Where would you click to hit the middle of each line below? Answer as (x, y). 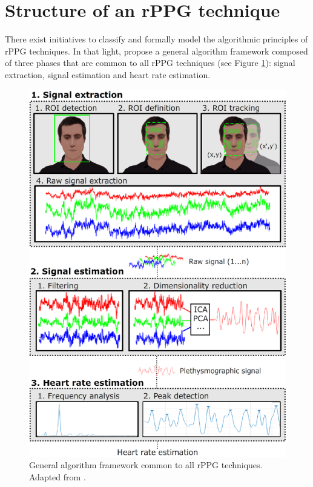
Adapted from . (58, 477)
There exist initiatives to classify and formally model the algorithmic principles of (156, 39)
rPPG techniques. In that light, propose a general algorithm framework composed (156, 51)
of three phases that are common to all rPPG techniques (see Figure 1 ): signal (150, 63)
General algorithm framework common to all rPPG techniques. (146, 465)
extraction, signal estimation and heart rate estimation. (108, 74)
